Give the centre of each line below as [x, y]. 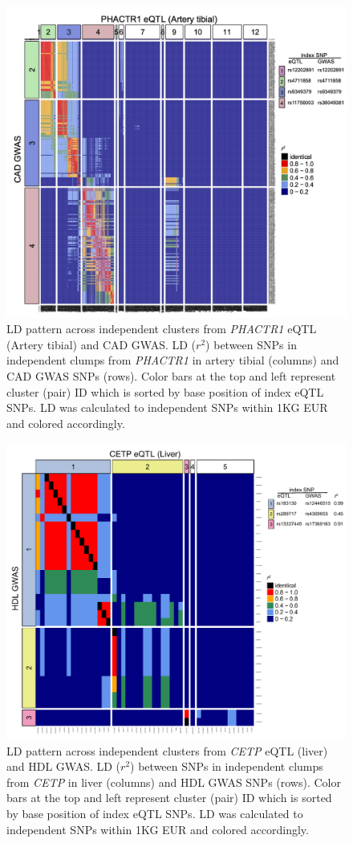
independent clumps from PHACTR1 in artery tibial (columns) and [173, 360]
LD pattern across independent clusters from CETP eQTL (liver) [167, 750]
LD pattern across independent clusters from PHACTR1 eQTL [162, 329]
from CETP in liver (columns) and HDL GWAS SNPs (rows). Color [174, 782]
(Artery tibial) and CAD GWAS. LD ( [101, 344]
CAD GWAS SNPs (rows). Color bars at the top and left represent [171, 375]
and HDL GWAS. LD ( [64, 766]
